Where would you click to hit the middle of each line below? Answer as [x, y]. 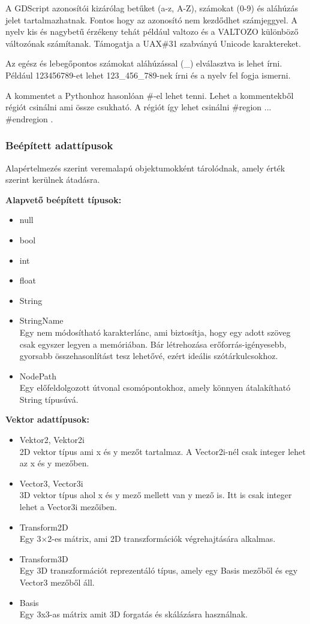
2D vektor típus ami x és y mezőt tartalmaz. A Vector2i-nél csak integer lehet [162, 451]
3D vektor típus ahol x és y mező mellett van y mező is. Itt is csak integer [156, 495]
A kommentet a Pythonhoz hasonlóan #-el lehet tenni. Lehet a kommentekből [150, 95]
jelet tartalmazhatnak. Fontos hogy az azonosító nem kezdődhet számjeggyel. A [151, 19]
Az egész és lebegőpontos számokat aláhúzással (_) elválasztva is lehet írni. [144, 63]
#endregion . [29, 118]
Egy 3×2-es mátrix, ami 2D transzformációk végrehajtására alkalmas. [148, 539]
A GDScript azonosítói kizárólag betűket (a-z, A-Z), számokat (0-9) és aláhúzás [152, 8]
